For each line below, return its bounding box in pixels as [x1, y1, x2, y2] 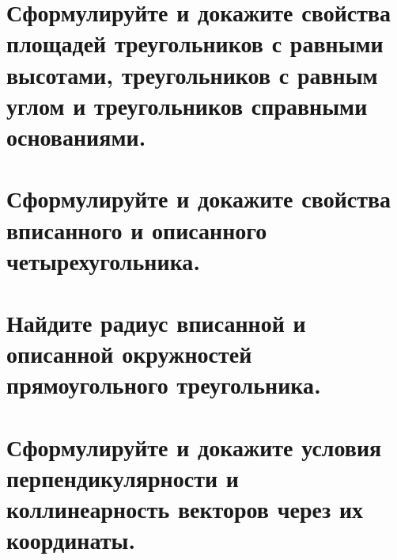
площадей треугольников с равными [6, 27, 384, 59]
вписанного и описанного [6, 213, 267, 246]
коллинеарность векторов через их [6, 493, 364, 525]
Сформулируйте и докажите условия [6, 430, 382, 463]
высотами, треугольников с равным [6, 58, 378, 90]
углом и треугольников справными [6, 89, 368, 121]
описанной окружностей [6, 337, 252, 370]
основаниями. [6, 120, 146, 152]
